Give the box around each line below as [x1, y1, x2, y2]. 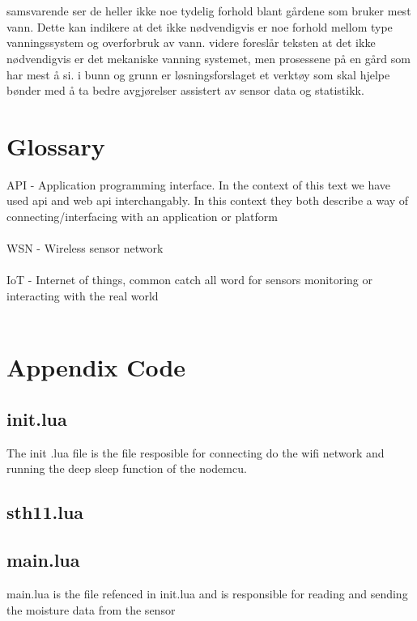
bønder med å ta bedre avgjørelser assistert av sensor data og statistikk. [6, 82, 364, 99]
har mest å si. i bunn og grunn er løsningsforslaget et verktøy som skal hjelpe [6, 66, 390, 83]
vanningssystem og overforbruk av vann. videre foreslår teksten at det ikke [6, 34, 376, 51]
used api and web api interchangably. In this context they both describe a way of [6, 192, 409, 209]
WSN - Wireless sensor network [6, 240, 164, 257]
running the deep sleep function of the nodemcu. [6, 460, 247, 477]
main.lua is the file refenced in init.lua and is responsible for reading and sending [6, 585, 408, 602]
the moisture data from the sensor [6, 601, 176, 618]
